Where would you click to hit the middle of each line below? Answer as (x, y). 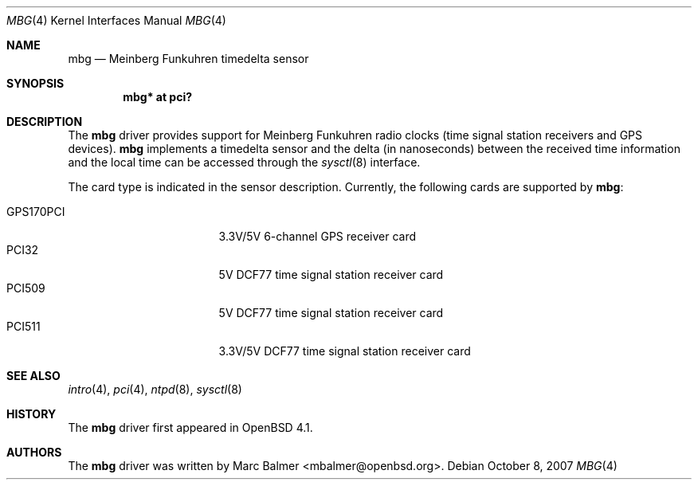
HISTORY (31, 414)
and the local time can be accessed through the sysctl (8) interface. (244, 162)
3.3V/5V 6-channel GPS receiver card (318, 236)
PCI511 (24, 326)
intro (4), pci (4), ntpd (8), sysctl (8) (155, 389)
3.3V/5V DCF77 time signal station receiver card (345, 351)
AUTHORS (34, 452)
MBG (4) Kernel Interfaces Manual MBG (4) (116, 20)
